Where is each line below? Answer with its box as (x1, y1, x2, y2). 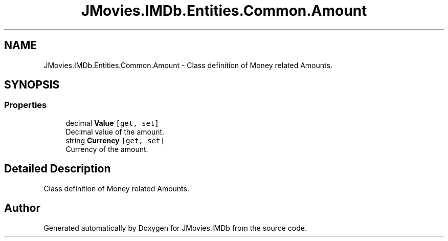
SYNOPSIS (4, 78, 60, 92)
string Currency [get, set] (65, 136, 165, 145)
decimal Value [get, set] (65, 118, 159, 127)
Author (4, 202, 40, 215)
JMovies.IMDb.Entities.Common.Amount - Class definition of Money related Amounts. (43, 60, 332, 70)
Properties (4, 100, 47, 111)
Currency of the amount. (65, 144, 148, 154)
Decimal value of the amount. (65, 127, 165, 136)
